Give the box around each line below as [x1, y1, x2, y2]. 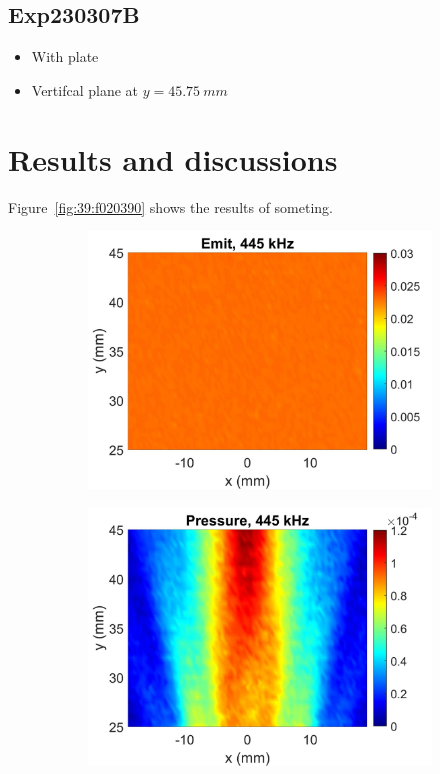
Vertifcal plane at [31, 79, 139, 100]
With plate [31, 46, 99, 67]
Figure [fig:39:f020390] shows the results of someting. [8, 196, 334, 217]
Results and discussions [8, 138, 338, 179]
